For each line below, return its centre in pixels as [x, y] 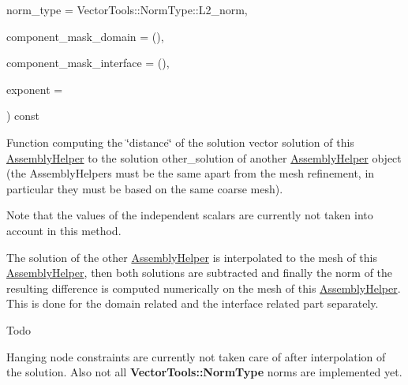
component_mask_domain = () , [85, 36]
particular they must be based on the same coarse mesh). [145, 188]
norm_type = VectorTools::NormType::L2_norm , [127, 9]
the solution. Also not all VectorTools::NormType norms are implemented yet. [204, 372]
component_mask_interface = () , [88, 63]
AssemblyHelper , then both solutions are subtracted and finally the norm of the [200, 273]
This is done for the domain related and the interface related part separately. [193, 303]
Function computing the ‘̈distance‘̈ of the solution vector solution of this [180, 142]
